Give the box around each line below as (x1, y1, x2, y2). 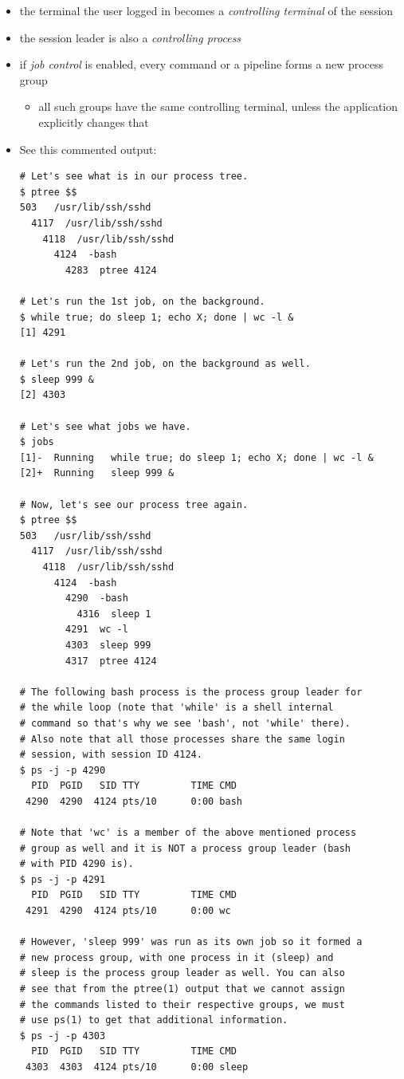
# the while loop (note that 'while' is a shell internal (19, 702, 334, 714)
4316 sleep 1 (76, 608, 151, 620)
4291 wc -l (65, 624, 128, 636)
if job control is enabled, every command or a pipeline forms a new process (19, 56, 384, 73)
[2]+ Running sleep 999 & (19, 467, 175, 479)
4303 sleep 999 (65, 639, 151, 651)
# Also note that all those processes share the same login (19, 733, 345, 745)
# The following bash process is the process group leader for (19, 686, 363, 698)
